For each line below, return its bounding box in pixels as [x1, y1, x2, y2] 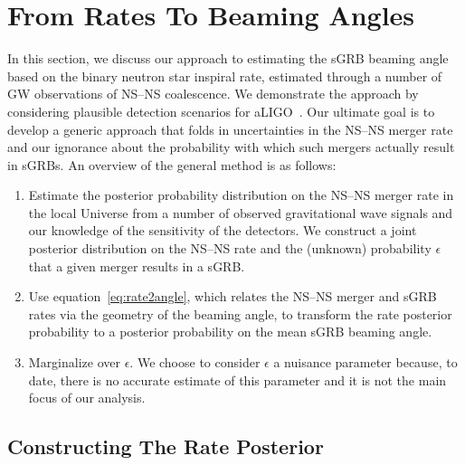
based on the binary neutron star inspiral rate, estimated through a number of [7, 66, 442, 85]
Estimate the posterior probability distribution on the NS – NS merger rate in [28, 185, 454, 204]
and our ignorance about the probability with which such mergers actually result [7, 138, 455, 157]
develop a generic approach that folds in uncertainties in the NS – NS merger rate [7, 119, 453, 138]
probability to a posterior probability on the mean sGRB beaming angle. [28, 322, 432, 341]
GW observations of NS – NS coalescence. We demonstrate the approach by [7, 84, 419, 103]
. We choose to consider [129, 353, 261, 372]
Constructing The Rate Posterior [7, 432, 324, 460]
